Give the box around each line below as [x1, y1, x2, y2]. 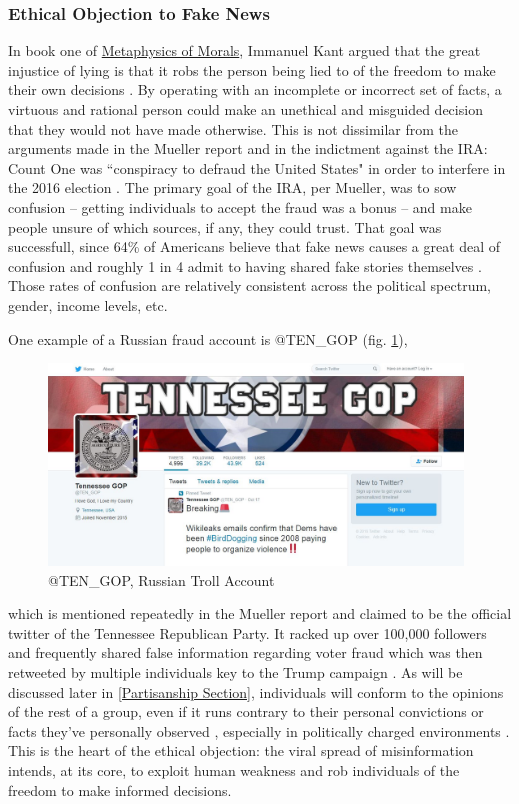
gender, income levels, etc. [8, 294, 168, 315]
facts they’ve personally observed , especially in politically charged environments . [8, 720, 510, 741]
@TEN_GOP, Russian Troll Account [48, 569, 275, 590]
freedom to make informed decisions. [8, 779, 232, 800]
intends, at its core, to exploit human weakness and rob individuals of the [8, 760, 460, 781]
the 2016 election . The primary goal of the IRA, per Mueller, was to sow [8, 177, 457, 198]
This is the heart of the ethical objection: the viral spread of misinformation [8, 740, 474, 761]
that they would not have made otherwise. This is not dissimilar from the [8, 118, 459, 139]
